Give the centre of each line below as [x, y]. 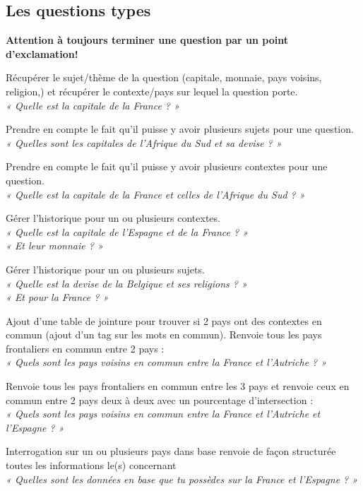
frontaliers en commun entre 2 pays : [85, 348]
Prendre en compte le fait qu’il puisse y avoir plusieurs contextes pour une [167, 166]
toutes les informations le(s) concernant [91, 465]
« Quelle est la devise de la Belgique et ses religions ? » [126, 283]
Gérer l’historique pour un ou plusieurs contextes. [113, 218]
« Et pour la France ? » [57, 297]
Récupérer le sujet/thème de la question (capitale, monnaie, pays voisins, [164, 77]
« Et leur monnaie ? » [54, 245]
